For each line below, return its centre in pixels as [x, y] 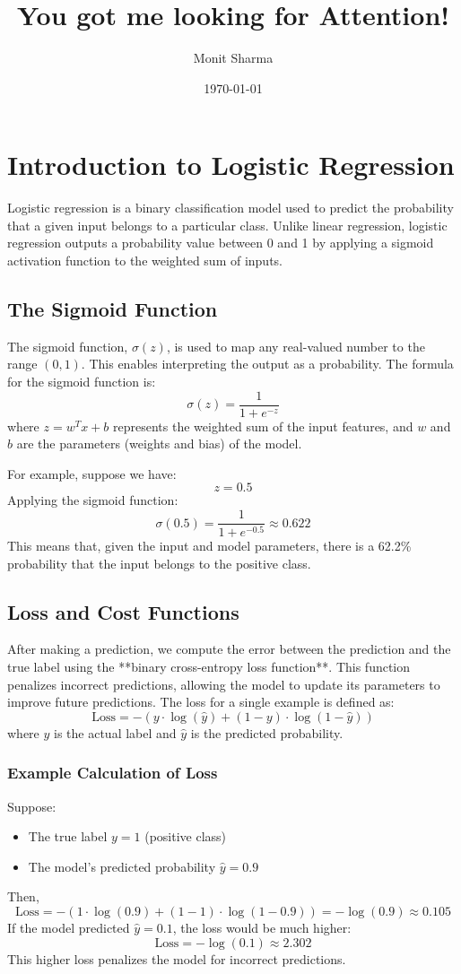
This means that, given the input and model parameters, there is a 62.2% [209, 545]
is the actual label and [115, 732]
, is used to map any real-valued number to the [296, 346]
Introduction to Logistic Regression [231, 165]
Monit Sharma [233, 58]
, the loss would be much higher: [262, 927]
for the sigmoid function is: [82, 382]
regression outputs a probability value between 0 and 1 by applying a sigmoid [221, 243]
